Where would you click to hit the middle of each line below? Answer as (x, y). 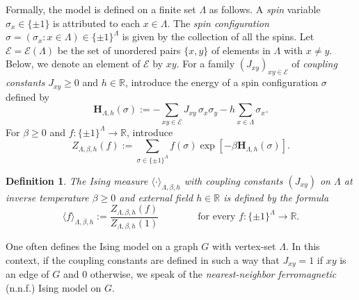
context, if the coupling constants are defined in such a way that (143, 259)
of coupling (314, 64)
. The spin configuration (218, 23)
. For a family (206, 64)
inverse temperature (47, 197)
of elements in (241, 50)
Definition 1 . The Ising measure (77, 181)
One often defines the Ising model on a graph (102, 246)
